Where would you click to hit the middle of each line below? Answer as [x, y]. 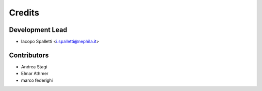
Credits [24, 13]
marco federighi [37, 80]
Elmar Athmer [35, 74]
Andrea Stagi [34, 67]
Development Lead [38, 30]
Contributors [29, 55]
